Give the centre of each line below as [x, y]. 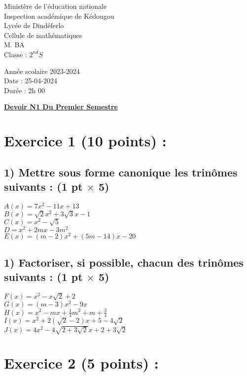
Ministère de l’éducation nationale [55, 6]
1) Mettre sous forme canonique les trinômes [121, 172]
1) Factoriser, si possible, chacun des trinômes [124, 262]
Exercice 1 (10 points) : [85, 141]
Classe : [16, 54]
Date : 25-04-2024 [31, 81]
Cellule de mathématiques [43, 35]
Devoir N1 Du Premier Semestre [61, 107]
